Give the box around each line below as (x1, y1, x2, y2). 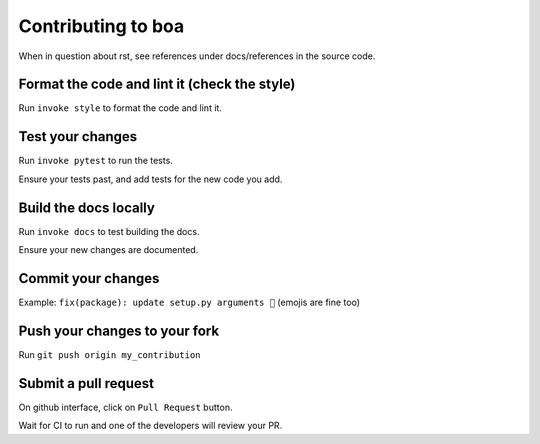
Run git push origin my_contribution (18, 348, 201, 360)
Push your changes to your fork (18, 322, 220, 339)
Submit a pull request (18, 375, 155, 392)
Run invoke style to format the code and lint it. (18, 102, 222, 114)
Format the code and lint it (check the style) (18, 76, 296, 93)
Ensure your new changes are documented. (18, 244, 199, 256)
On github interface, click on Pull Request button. (18, 401, 233, 413)
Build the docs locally (18, 199, 155, 216)
